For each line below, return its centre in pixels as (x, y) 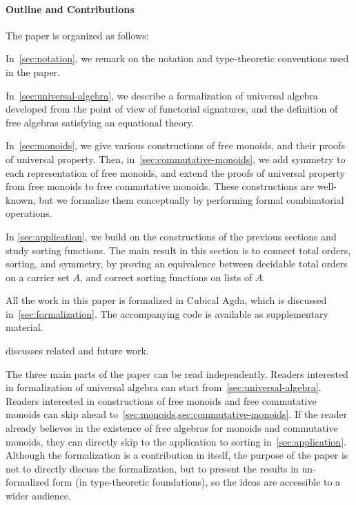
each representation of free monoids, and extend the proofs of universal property (175, 172)
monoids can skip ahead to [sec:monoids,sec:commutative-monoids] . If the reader (177, 414)
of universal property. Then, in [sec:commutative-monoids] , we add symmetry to (176, 159)
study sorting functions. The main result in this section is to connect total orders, (178, 250)
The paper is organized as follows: (77, 35)
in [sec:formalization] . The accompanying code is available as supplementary (167, 313)
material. (24, 327)
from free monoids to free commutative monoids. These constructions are (160, 186)
